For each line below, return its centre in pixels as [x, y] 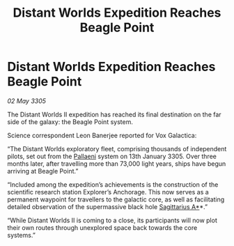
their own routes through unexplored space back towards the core [102, 227]
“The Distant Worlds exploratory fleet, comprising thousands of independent [117, 148]
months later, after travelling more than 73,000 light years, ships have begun [117, 163]
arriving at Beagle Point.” [43, 171]
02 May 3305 [27, 101]
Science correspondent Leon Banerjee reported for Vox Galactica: [102, 135]
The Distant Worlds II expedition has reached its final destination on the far [114, 114]
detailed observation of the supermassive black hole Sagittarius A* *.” [107, 206]
